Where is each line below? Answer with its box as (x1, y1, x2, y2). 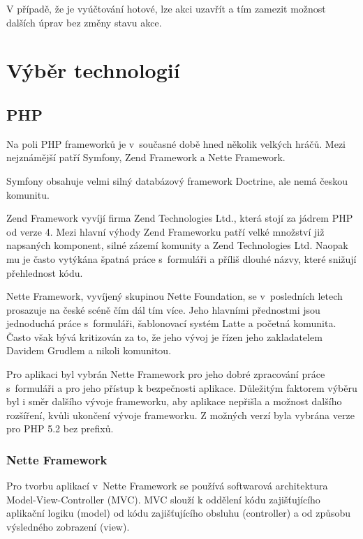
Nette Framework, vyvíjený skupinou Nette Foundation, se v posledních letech (6, 289, 343, 303)
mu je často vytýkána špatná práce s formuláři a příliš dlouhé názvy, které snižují (6, 251, 357, 266)
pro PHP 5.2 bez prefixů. (6, 421, 114, 436)
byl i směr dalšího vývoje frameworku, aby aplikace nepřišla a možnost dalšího (6, 394, 342, 409)
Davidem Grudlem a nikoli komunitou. (6, 343, 172, 358)
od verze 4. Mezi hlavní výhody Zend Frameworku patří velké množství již (6, 224, 325, 238)
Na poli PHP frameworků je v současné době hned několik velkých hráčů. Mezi (6, 136, 346, 151)
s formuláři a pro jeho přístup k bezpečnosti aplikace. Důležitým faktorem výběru (6, 380, 357, 395)
